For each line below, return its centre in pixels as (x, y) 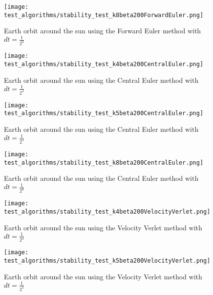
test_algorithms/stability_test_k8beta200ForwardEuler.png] (104, 15)
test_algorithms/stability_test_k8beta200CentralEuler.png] (104, 162)
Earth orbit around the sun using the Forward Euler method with (103, 31)
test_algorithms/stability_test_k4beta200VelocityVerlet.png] (107, 211)
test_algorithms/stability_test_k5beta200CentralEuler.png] (104, 113)
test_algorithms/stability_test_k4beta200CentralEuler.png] (104, 64)
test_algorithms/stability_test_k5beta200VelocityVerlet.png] (107, 261)
